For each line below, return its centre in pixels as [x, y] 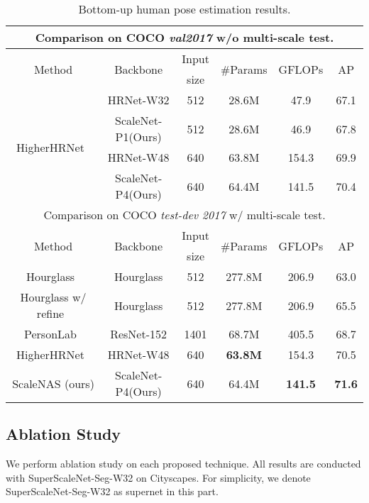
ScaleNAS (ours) [53, 383]
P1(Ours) [138, 137]
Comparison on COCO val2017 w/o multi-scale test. [184, 37]
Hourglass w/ [53, 297]
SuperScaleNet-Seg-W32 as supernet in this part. [112, 491]
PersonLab [50, 334]
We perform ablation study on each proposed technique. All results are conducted [183, 464]
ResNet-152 [139, 334]
